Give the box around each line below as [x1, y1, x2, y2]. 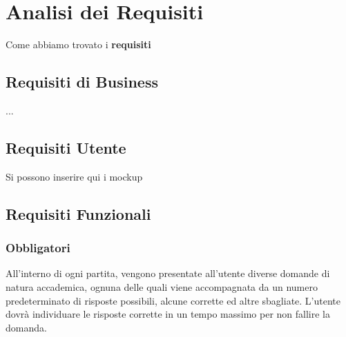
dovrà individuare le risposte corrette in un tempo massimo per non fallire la [6, 307, 330, 321]
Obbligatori [6, 239, 70, 256]
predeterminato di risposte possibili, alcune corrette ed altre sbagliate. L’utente [6, 293, 340, 307]
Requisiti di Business [6, 71, 158, 92]
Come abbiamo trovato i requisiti [6, 37, 151, 52]
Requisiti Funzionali [6, 203, 151, 224]
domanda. [6, 320, 47, 334]
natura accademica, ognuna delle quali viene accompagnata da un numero [6, 279, 318, 294]
